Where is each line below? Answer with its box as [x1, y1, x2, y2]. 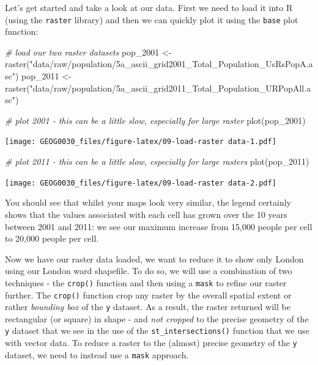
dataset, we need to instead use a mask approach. [5, 348, 189, 361]
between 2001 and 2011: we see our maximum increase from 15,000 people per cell [5, 220, 312, 233]
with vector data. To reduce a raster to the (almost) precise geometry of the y [5, 336, 297, 349]
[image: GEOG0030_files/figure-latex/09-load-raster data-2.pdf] [5, 178, 276, 187]
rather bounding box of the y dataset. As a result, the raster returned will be [5, 300, 290, 313]
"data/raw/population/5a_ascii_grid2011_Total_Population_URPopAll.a [29, 81, 311, 94]
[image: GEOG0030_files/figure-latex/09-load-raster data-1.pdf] [5, 137, 276, 146]
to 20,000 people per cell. [5, 232, 99, 245]
